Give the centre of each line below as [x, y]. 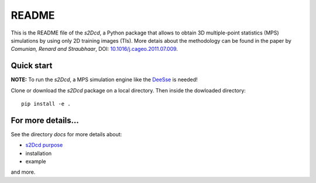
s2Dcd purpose [44, 145]
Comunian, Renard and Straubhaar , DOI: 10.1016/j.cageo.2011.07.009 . [95, 49]
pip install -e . [46, 104]
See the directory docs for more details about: [66, 134]
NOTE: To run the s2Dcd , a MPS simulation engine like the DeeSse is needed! [104, 80]
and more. [23, 172]
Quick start [32, 66]
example [36, 161]
